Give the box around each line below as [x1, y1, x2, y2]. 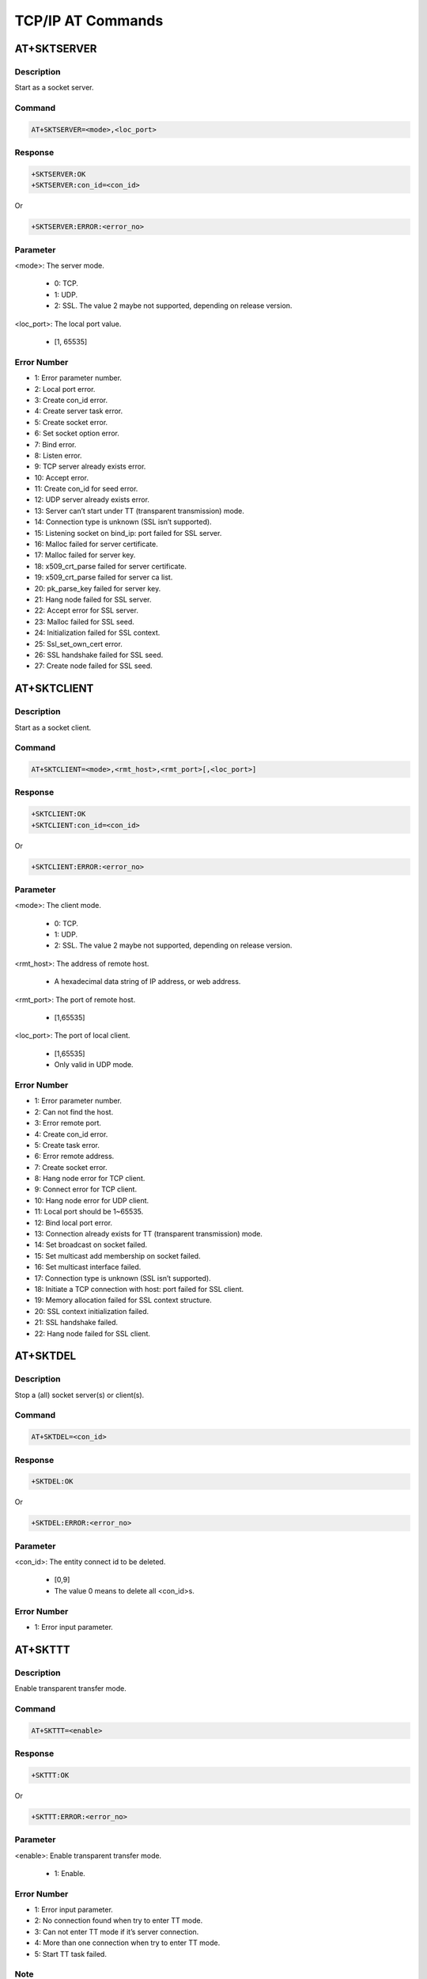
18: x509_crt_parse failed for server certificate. [34, 561, 187, 571]
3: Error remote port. [34, 1119, 102, 1128]
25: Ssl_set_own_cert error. [34, 639, 123, 648]
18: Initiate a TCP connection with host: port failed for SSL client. [34, 1284, 244, 1293]
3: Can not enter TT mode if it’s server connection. [34, 1927, 199, 1936]
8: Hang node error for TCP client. [34, 1174, 145, 1183]
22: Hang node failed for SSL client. [34, 1328, 150, 1338]
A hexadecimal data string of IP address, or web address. [54, 977, 241, 986]
